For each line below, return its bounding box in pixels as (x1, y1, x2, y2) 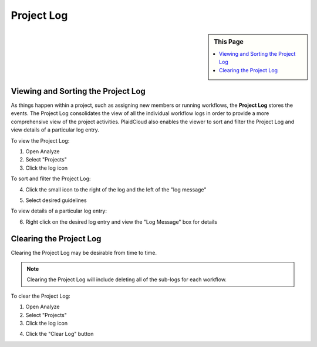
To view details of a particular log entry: (11, 207, 107, 214)
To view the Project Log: (11, 137, 70, 144)
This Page (214, 38, 244, 46)
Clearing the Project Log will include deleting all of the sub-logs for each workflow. (26, 276, 227, 283)
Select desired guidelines (25, 197, 87, 204)
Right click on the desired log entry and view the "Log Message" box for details (25, 218, 217, 225)
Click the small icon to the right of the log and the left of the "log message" (25, 186, 207, 193)
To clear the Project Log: (11, 292, 70, 299)
